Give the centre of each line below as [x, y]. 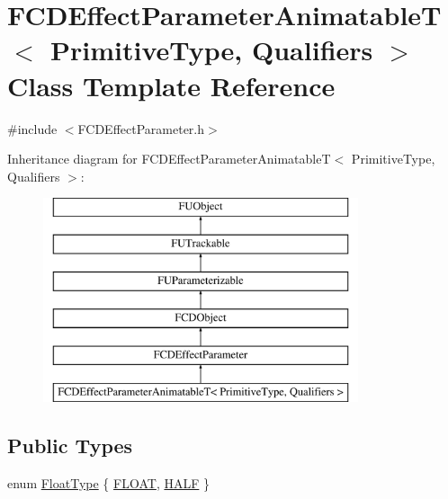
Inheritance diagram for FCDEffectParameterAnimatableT [169, 159]
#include [32, 128]
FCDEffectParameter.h [141, 128]
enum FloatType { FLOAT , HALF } [109, 482]
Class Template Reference [171, 85]
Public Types [70, 446]
